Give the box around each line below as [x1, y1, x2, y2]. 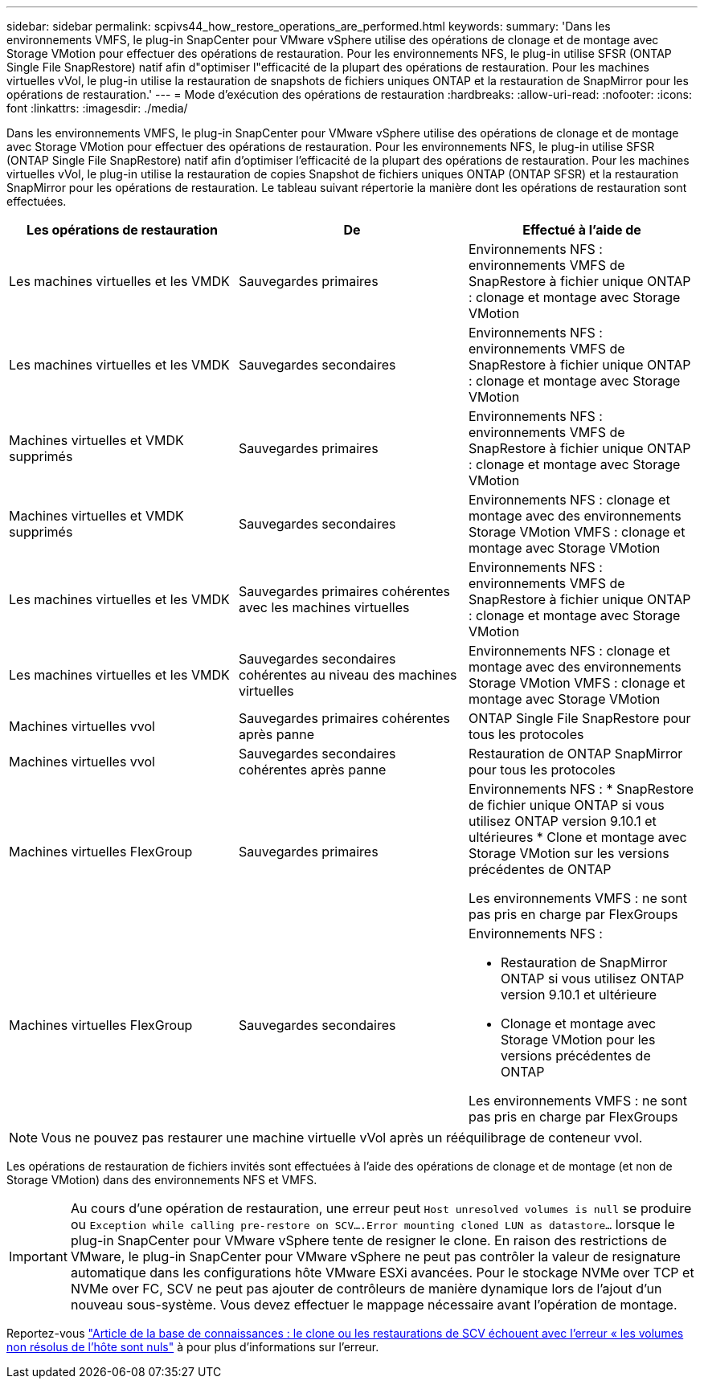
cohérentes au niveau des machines [238, 667, 457, 683]
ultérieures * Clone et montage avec [468, 829, 687, 845]
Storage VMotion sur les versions [468, 845, 669, 861]
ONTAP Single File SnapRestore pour [468, 710, 691, 726]
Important [9, 1248, 68, 1264]
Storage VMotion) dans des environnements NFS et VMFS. [6, 1173, 317, 1187]
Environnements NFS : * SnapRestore [468, 781, 694, 797]
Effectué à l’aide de [522, 222, 641, 238]
